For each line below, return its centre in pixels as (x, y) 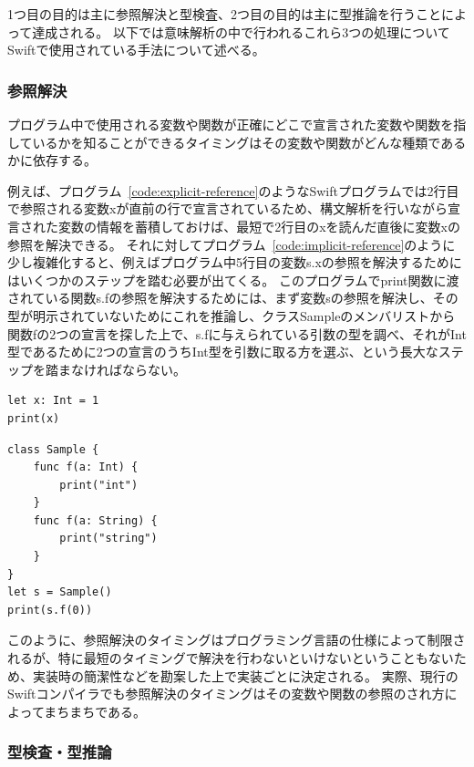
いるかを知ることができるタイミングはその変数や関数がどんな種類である (249, 142)
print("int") (99, 485)
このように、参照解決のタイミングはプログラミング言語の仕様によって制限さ (237, 640)
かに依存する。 (52, 160)
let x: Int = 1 (53, 401)
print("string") (108, 539)
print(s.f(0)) (50, 610)
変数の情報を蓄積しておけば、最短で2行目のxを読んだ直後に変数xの (259, 226)
